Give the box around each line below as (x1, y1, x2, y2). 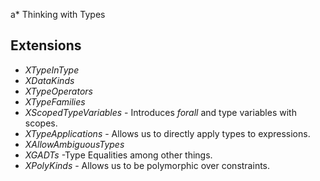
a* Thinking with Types (10, 9, 106, 20)
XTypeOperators (24, 85, 93, 97)
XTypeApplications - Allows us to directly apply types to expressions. (24, 127, 311, 139)
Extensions (10, 37, 82, 54)
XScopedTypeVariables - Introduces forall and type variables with (24, 106, 297, 118)
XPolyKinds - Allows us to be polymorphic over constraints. (24, 159, 271, 171)
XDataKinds (24, 74, 75, 86)
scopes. (24, 117, 58, 129)
